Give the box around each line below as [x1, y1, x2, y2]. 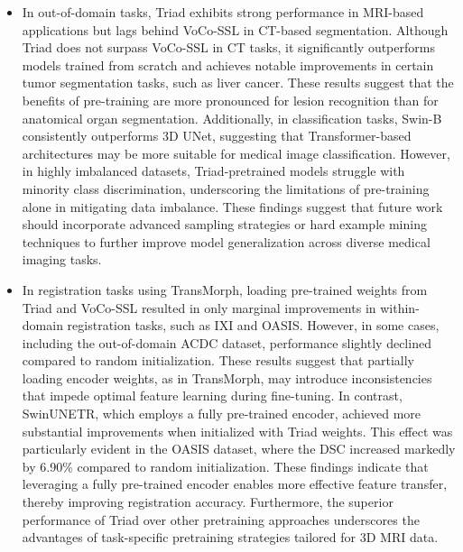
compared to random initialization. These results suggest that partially [22, 351, 414, 370]
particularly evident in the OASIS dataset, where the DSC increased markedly [22, 439, 456, 458]
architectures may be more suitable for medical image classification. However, [22, 143, 450, 162]
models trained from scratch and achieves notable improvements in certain [22, 55, 434, 74]
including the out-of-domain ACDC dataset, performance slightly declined [22, 333, 431, 352]
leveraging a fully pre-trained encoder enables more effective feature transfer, [22, 474, 448, 493]
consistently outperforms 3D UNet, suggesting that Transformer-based [22, 126, 412, 145]
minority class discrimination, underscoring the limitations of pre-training [22, 179, 430, 198]
